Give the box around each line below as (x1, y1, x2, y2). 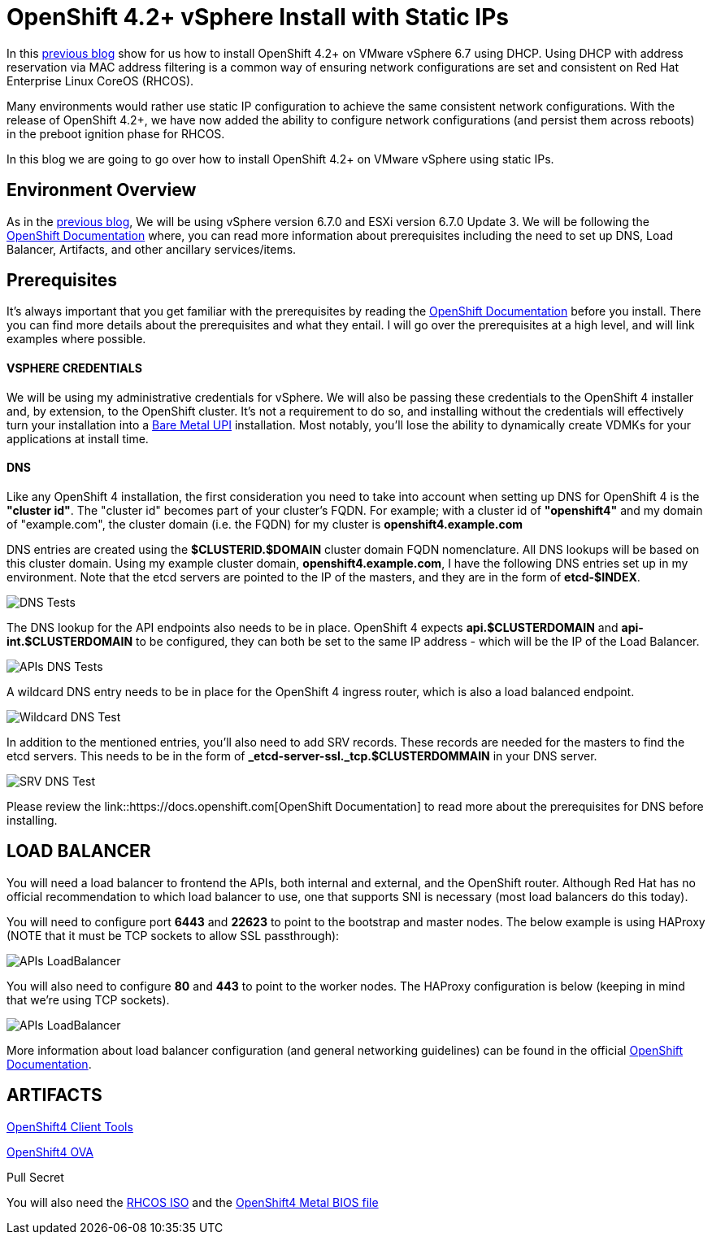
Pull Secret (7, 1169, 64, 1184)
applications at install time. (7, 431, 149, 446)
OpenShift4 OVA (7, 1144, 94, 1159)
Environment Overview (7, 180, 197, 201)
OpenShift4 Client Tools (7, 1119, 133, 1134)
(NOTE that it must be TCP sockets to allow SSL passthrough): (7, 928, 340, 943)
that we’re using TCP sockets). (7, 992, 170, 1007)
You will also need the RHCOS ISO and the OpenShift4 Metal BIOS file (7, 1195, 379, 1209)
